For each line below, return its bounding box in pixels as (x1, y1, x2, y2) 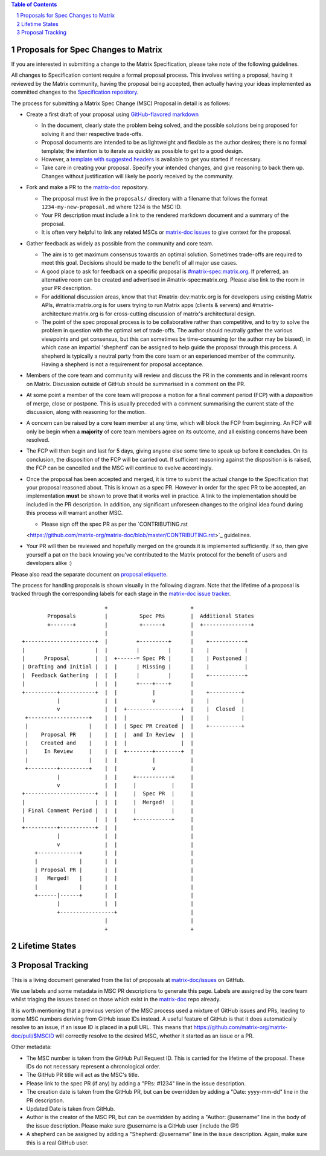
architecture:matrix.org (41, 310, 99, 317)
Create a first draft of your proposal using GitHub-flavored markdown (26, 111, 199, 118)
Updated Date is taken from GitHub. (26, 1105, 115, 1112)
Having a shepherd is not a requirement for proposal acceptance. (41, 360, 204, 368)
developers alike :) (26, 560, 72, 567)
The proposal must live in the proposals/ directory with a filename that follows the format (41, 195, 268, 202)
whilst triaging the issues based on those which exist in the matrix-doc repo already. (11, 996, 221, 1003)
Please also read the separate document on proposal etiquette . (11, 570, 168, 578)
